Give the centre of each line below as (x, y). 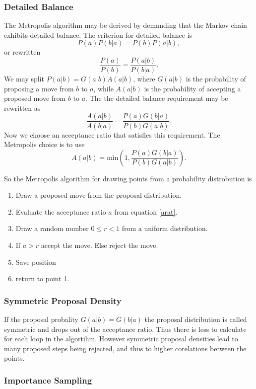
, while (103, 88)
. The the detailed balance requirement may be (157, 98)
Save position (36, 262)
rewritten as (22, 108)
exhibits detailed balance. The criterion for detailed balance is (98, 35)
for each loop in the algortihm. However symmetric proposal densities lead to (121, 339)
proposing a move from (39, 88)
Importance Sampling (48, 380)
